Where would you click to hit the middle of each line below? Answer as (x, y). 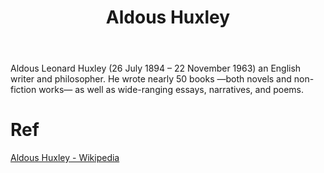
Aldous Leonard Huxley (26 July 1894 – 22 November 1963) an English (156, 68)
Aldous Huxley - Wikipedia (65, 158)
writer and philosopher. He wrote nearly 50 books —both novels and (151, 79)
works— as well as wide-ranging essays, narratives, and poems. (171, 90)
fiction (23, 90)
